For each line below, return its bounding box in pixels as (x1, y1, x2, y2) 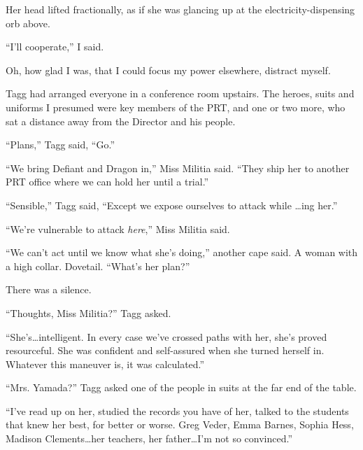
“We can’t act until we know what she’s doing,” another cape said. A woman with (6, 245, 358, 260)
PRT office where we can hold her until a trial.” (6, 174, 209, 189)
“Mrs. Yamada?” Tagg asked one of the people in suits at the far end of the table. (6, 380, 357, 395)
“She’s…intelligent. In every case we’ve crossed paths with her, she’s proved (6, 329, 327, 344)
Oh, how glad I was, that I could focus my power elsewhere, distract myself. (6, 62, 331, 77)
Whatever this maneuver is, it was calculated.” (6, 356, 205, 371)
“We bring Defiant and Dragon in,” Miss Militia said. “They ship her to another (6, 160, 350, 175)
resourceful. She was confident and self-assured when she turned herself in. (6, 343, 325, 358)
